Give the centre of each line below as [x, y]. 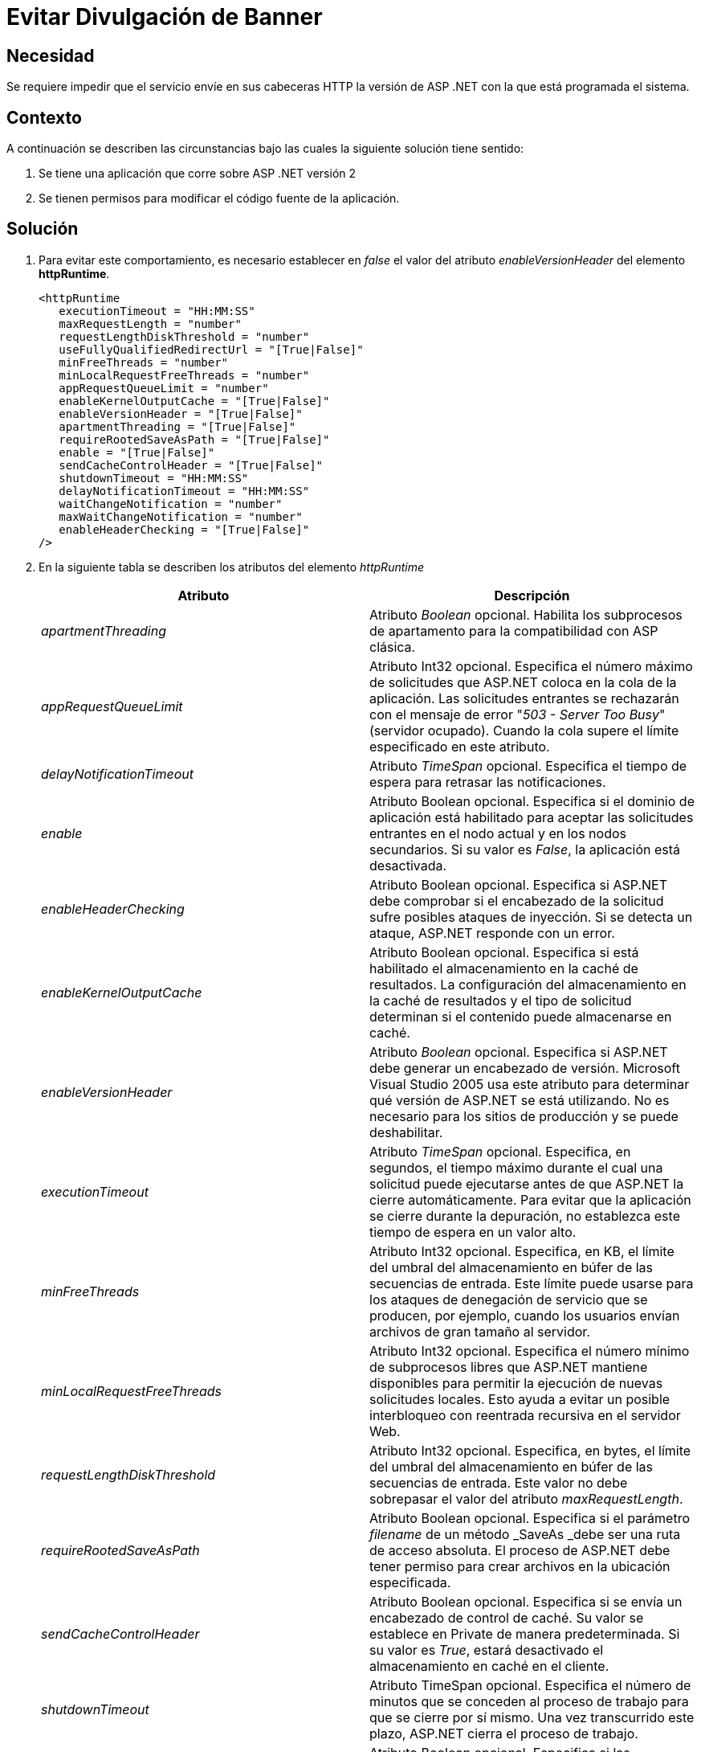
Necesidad [51, 55]
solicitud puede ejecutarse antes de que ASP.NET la [527, 1183]
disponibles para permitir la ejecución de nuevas [516, 1383]
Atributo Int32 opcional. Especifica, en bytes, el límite [530, 1450]
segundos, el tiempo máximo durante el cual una [516, 1167]
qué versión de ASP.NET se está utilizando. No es [520, 1100]
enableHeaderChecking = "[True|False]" [184, 529]
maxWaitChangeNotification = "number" [181, 516]
